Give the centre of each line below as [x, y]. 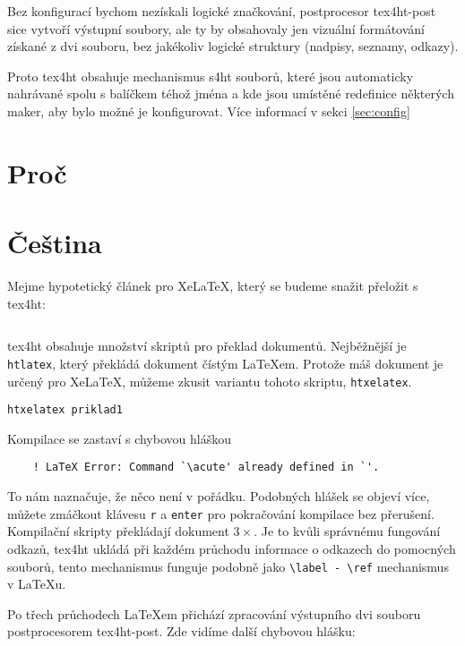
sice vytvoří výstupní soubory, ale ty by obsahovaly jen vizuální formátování [216, 28]
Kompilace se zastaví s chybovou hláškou [119, 438]
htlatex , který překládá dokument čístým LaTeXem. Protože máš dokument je [225, 363]
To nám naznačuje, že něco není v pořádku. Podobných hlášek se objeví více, [219, 496]
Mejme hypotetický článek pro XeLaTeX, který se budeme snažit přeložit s [213, 286]
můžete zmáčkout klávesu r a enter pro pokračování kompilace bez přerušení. [221, 513]
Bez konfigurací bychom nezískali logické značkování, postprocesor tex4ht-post [222, 11]
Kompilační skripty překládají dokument [118, 531]
